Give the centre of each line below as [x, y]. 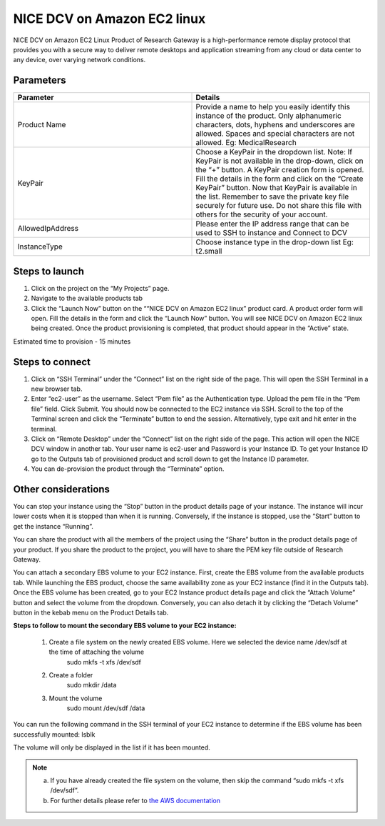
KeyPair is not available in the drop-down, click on [279, 161]
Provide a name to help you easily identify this [273, 107]
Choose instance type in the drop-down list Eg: [275, 242]
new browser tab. [57, 389]
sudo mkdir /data [92, 685]
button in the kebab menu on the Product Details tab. [91, 612]
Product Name [42, 125]
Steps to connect [52, 362]
